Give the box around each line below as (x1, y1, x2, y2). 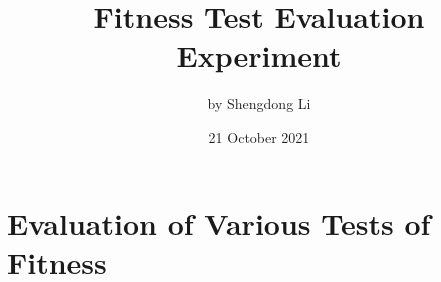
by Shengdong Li (207, 93, 311, 114)
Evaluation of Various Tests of (7, 202, 431, 243)
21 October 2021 (208, 126, 310, 147)
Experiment (176, 35, 342, 76)
